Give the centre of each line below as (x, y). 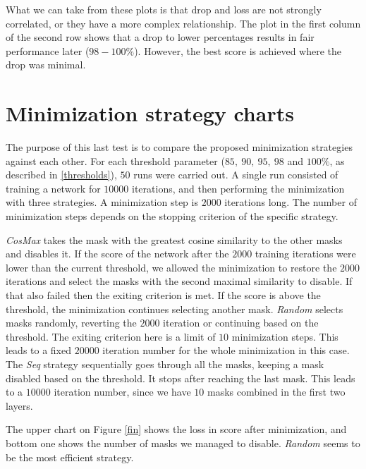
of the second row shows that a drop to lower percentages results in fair (160, 37)
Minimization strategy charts (150, 113)
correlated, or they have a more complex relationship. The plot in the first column (183, 23)
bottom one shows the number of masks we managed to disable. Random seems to (183, 443)
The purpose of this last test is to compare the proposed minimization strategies (179, 147)
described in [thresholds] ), (61, 175)
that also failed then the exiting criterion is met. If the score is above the (163, 295)
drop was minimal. (46, 65)
